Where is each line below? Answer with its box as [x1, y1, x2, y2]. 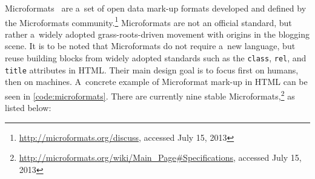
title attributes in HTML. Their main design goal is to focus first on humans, [5, 63, 299, 76]
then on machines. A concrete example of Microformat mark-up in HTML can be [5, 75, 308, 88]
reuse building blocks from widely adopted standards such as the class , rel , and [5, 52, 307, 64]
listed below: [5, 101, 51, 114]
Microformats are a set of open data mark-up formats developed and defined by [5, 2, 307, 14]
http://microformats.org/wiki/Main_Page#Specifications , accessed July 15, [19, 151, 302, 164]
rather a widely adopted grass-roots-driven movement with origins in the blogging [5, 27, 310, 40]
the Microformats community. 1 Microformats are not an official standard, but [5, 14, 292, 29]
